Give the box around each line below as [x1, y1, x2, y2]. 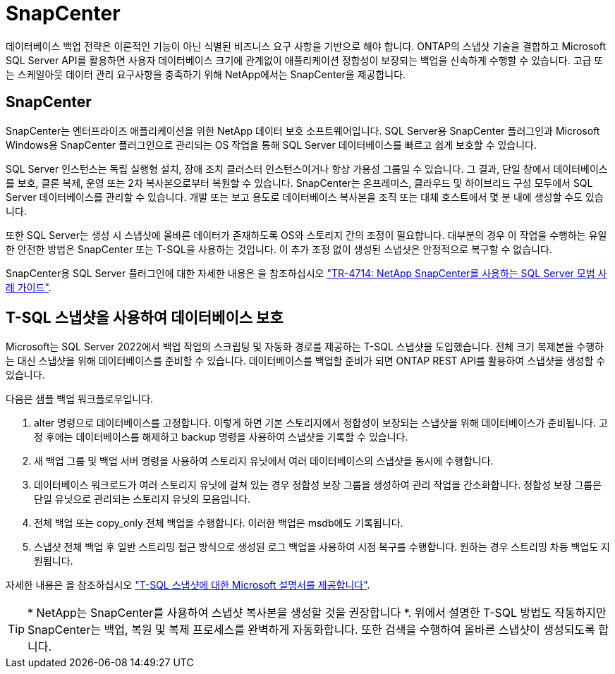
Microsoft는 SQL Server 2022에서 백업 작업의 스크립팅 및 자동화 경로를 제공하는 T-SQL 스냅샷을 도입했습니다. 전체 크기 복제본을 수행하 [6, 341, 604, 353]
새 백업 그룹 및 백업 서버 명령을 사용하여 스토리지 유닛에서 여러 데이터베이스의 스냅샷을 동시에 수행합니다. [34, 455, 494, 467]
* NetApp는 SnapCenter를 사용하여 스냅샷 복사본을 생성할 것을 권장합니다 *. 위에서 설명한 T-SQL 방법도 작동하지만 [28, 606, 607, 620]
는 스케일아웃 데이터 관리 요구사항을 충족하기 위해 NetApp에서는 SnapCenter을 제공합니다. [6, 68, 406, 80]
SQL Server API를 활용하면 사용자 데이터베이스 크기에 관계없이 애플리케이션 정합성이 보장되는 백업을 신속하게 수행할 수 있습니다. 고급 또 [6, 54, 604, 66]
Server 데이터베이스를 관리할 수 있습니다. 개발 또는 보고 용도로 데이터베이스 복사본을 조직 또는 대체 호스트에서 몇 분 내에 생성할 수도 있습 [6, 190, 604, 203]
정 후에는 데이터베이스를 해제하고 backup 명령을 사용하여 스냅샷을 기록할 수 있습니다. [34, 431, 408, 443]
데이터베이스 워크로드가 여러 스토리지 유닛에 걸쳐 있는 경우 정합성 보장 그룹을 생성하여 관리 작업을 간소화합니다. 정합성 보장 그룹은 [34, 479, 602, 491]
